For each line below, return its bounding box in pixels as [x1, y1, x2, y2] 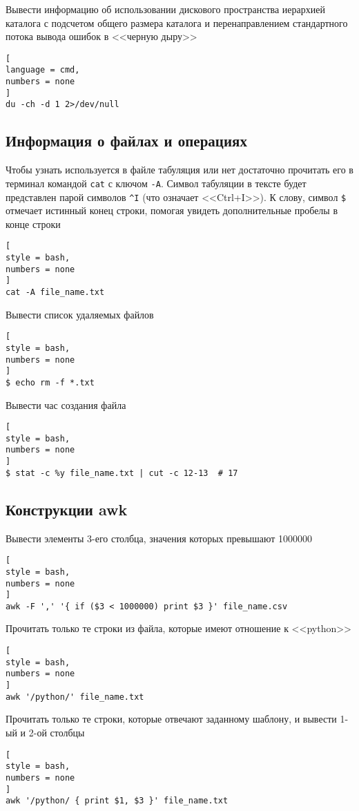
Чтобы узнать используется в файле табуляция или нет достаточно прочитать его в [6, 162, 353, 177]
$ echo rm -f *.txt [6, 377, 95, 388]
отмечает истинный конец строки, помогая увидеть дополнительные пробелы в [6, 203, 338, 218]
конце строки [6, 216, 61, 231]
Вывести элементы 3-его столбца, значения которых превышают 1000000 [6, 531, 312, 545]
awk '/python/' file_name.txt [6, 691, 144, 702]
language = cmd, [6, 65, 80, 75]
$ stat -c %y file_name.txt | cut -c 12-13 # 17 [6, 468, 238, 478]
